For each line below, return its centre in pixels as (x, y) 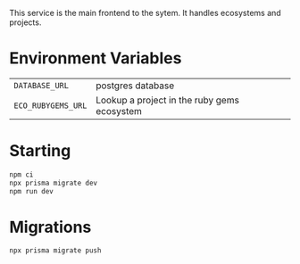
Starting (40, 151)
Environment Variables (96, 58)
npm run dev (31, 191)
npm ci (21, 174)
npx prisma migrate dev (54, 183)
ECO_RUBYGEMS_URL (50, 105)
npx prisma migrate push (55, 251)
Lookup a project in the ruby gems (167, 100)
